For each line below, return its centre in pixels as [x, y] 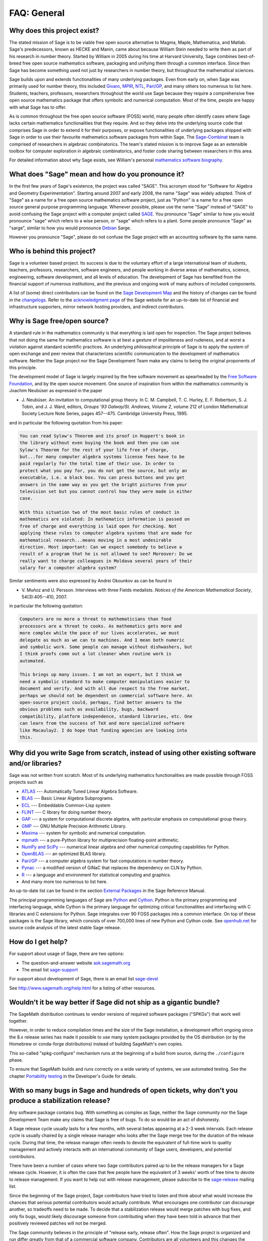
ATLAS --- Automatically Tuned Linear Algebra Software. [80, 791]
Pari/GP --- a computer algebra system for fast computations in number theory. [103, 861]
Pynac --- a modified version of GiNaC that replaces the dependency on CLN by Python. [112, 868]
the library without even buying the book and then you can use [100, 443]
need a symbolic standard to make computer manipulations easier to [105, 682]
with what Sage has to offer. [38, 107]
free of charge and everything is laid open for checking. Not [98, 526]
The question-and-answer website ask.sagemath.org [76, 963]
